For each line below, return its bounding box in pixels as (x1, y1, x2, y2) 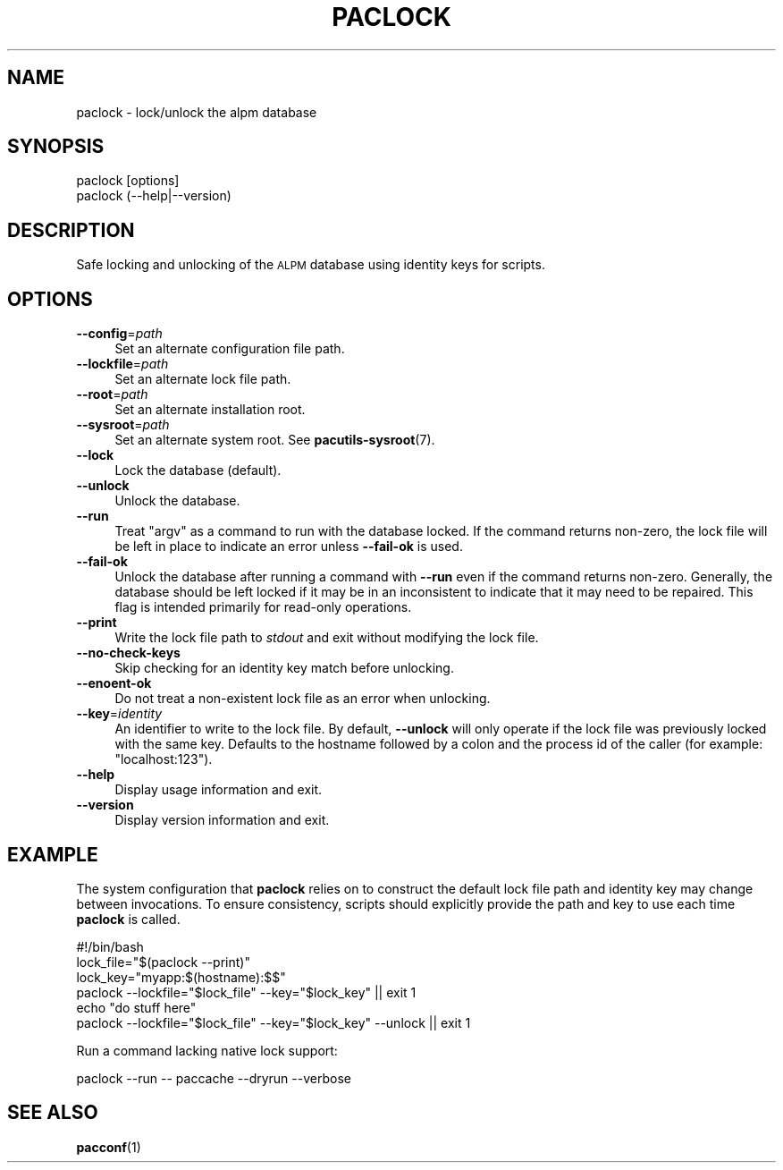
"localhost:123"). (114, 751, 213, 767)
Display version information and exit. (114, 812, 330, 828)
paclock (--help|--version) (76, 188, 232, 204)
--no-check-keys (76, 645, 181, 661)
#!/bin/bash (76, 938, 144, 954)
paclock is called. (76, 911, 181, 927)
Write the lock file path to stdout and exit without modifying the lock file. (114, 630, 539, 646)
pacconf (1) (76, 1139, 141, 1155)
